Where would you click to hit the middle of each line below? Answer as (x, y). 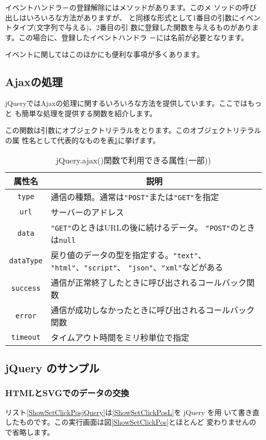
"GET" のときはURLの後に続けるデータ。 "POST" (141, 227)
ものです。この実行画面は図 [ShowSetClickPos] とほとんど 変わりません (134, 422)
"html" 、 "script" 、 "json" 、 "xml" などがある (137, 267)
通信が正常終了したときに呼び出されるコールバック (149, 282)
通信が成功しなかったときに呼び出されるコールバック (153, 310)
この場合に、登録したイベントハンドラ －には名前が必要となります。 (134, 37)
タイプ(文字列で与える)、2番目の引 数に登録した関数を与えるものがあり (132, 27)
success (26, 288)
